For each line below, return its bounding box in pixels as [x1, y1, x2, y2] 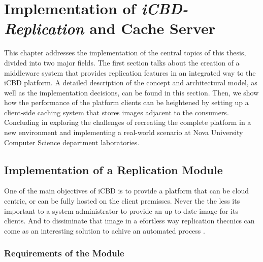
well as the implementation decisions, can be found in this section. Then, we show [4, 87, 259, 97]
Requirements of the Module [4, 247, 124, 259]
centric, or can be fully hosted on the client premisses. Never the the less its [4, 195, 240, 206]
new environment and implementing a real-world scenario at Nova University [4, 127, 243, 138]
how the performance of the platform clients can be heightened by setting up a [4, 97, 249, 108]
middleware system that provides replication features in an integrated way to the [4, 67, 256, 78]
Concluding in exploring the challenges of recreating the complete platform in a [4, 117, 251, 127]
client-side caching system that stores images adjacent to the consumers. [4, 107, 229, 117]
